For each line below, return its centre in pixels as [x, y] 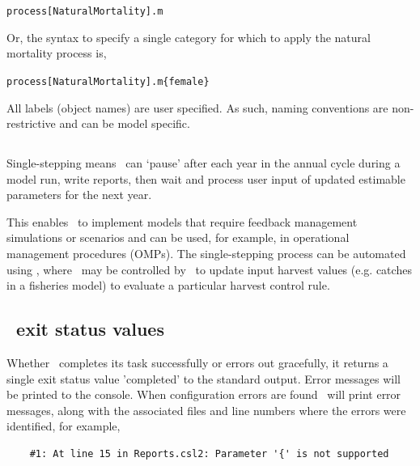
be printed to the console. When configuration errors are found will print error [204, 394]
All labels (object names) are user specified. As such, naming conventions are [197, 107]
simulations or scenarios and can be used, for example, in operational [178, 237]
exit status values [90, 329]
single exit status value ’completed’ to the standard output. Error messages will [204, 378]
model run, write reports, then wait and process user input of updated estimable [206, 178]
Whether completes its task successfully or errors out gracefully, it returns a [197, 363]
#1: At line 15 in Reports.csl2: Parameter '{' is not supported [209, 454]
